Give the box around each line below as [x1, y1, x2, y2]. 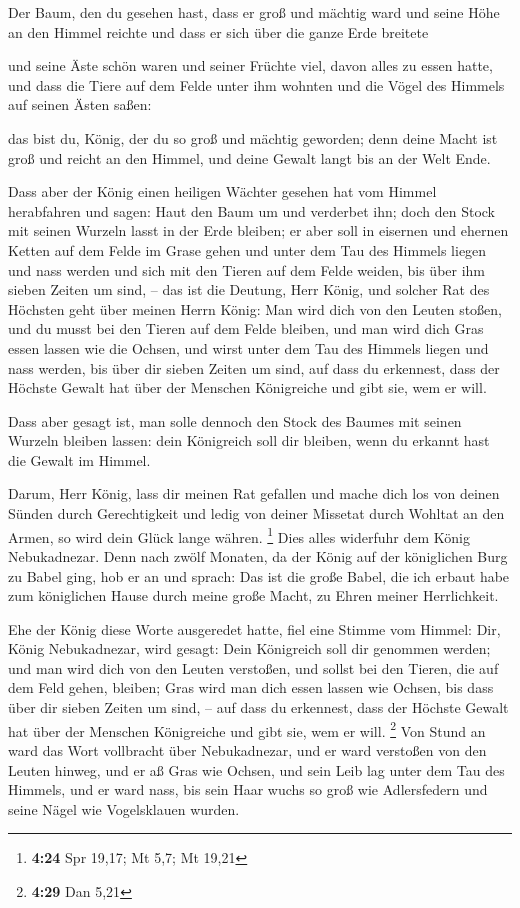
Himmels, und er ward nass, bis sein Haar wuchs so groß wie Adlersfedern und [8, 779, 488, 800]
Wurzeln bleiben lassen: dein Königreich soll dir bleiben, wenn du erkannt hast [8, 430, 490, 451]
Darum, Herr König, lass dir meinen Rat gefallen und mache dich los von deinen [8, 483, 500, 504]
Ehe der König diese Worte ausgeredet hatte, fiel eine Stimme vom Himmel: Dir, [8, 618, 501, 639]
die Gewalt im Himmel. [8, 449, 151, 470]
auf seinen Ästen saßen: [8, 94, 152, 115]
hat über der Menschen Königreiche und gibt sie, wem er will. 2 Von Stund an [8, 717, 486, 741]
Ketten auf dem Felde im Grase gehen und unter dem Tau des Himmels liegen [8, 239, 487, 260]
